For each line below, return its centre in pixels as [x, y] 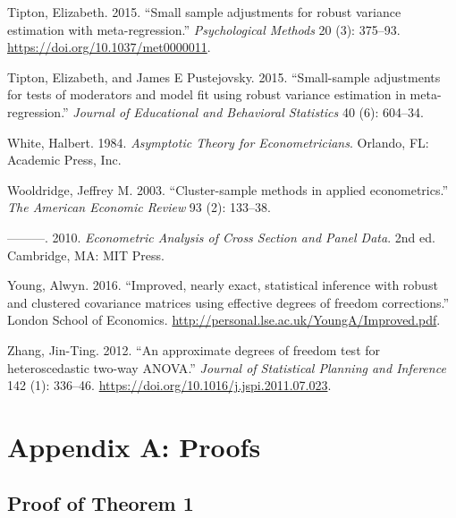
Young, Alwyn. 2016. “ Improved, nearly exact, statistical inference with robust [223, 285]
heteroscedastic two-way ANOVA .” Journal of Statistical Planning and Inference [227, 367]
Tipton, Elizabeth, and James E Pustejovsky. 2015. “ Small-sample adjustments [224, 76]
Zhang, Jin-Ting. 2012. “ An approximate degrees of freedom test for [194, 349]
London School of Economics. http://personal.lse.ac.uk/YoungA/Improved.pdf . [224, 320]
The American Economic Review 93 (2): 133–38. [139, 207]
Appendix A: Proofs [134, 446]
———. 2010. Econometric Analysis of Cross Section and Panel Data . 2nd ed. [221, 237]
